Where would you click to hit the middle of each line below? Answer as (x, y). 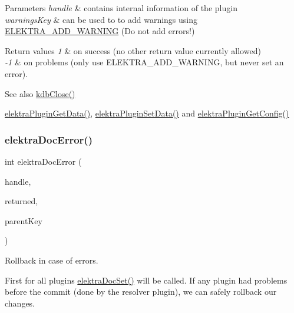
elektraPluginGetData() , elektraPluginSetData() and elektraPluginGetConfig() (147, 113)
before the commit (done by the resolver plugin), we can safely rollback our (141, 292)
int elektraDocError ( (43, 161)
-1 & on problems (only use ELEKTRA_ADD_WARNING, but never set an (144, 62)
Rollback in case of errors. (52, 260)
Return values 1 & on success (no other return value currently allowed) (133, 50)
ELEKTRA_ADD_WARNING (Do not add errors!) (100, 31)
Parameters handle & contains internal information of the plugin (121, 8)
